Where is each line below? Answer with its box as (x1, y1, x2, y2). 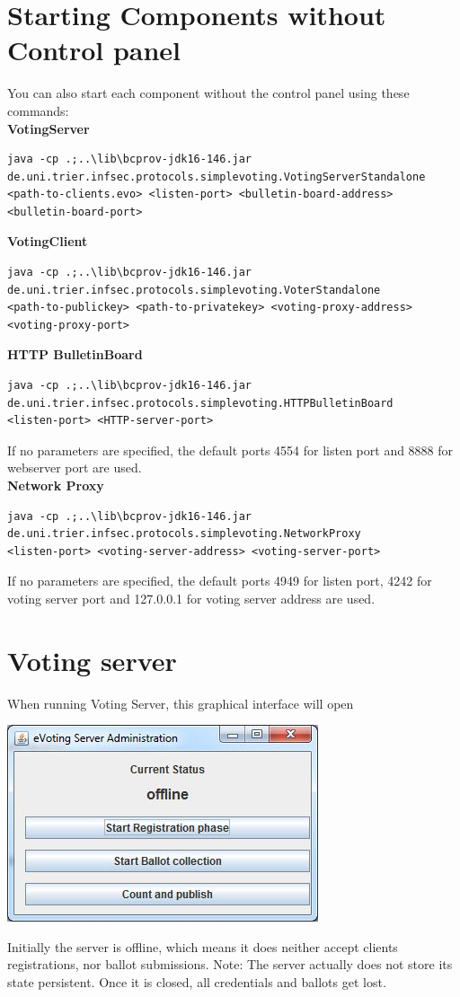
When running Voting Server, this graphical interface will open (7, 693, 354, 712)
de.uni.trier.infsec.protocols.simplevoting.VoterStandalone (7, 283, 381, 296)
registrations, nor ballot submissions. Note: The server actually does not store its (7, 955, 453, 974)
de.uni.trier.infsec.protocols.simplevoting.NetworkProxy (7, 527, 361, 541)
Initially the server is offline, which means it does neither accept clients (7, 937, 398, 956)
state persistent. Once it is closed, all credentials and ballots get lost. (7, 973, 386, 992)
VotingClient (7, 232, 88, 251)
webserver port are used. (7, 458, 142, 477)
